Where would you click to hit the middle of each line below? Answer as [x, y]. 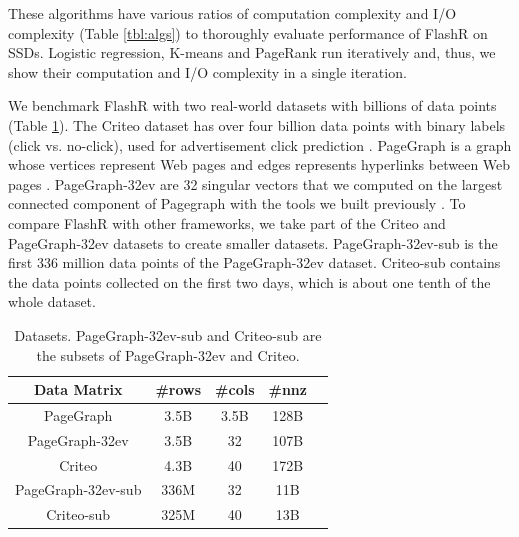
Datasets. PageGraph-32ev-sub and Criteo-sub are [168, 334]
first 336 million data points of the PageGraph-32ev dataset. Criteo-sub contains [254, 262]
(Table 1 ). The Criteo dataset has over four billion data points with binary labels [257, 124]
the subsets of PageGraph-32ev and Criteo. [168, 354]
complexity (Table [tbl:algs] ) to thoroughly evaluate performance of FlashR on [248, 32]
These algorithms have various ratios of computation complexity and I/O [232, 13]
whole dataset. [52, 301]
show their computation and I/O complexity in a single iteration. [207, 71]
